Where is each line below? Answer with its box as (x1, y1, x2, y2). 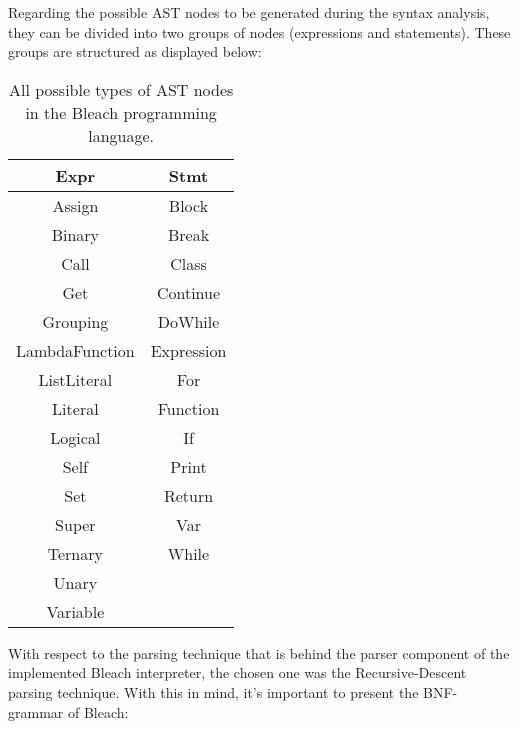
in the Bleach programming (25, 100, 217, 124)
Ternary (47, 541, 103, 565)
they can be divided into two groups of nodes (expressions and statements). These (8, 21, 511, 42)
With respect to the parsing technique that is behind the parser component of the (8, 642, 510, 663)
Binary (51, 222, 100, 246)
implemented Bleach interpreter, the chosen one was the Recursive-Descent (8, 662, 467, 683)
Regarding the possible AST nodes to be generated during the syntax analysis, (8, 2, 490, 22)
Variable (46, 599, 105, 623)
